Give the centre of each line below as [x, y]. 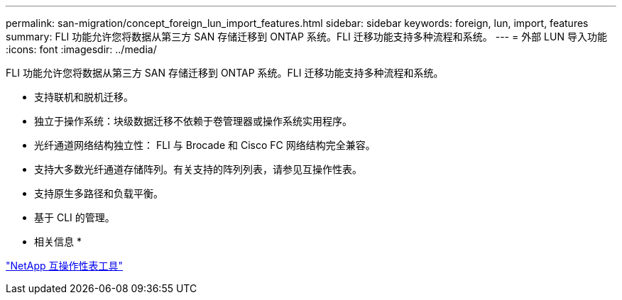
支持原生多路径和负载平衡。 [99, 193]
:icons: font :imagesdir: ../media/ [81, 49]
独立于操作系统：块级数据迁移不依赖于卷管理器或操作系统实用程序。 [193, 121]
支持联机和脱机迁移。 [84, 97]
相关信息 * [58, 241]
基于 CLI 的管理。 [75, 217]
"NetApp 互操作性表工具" [65, 266]
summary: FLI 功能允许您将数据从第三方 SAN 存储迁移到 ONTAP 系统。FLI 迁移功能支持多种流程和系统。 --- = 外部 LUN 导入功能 [306, 37]
